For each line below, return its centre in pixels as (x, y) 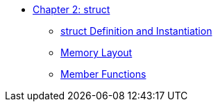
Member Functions (103, 74)
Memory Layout (97, 52)
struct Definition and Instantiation (136, 31)
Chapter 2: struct (72, 9)
